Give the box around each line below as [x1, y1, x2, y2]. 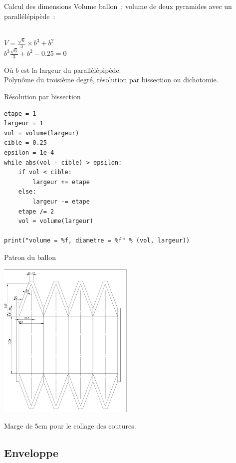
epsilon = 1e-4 [4, 149, 54, 156]
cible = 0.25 [4, 139, 47, 147]
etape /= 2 [18, 208, 54, 215]
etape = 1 [4, 110, 36, 117]
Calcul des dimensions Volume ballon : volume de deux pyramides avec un [4, 1, 232, 11]
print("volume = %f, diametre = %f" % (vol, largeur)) [4, 237, 190, 244]
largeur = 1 [4, 120, 43, 127]
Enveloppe [4, 445, 59, 461]
